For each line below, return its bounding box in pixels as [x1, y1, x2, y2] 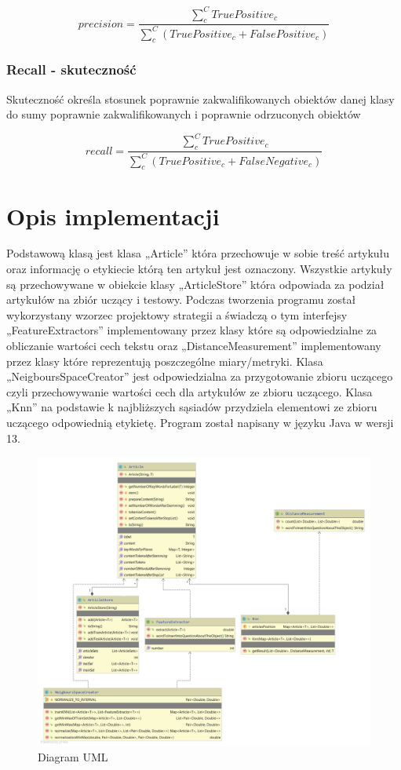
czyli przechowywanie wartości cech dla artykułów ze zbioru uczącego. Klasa [6, 383, 373, 400]
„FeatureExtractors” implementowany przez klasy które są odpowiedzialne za [6, 322, 377, 338]
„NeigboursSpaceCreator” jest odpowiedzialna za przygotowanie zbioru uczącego [6, 368, 393, 385]
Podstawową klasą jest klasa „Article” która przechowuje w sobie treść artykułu [6, 245, 390, 261]
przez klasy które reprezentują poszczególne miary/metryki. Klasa [6, 352, 323, 369]
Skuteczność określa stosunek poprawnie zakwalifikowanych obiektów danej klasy [6, 90, 395, 107]
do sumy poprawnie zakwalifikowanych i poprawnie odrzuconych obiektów [6, 106, 361, 122]
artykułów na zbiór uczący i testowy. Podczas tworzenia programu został [6, 291, 356, 308]
